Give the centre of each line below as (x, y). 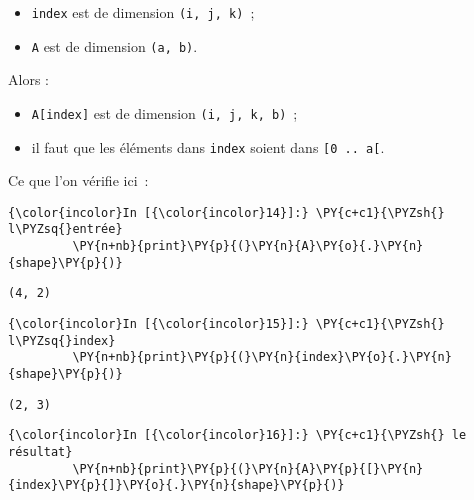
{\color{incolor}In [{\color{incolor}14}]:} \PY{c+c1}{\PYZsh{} (226, 212)
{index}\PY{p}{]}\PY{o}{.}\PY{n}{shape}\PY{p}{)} (176, 485)
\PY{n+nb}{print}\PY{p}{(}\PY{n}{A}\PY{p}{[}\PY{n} (248, 468)
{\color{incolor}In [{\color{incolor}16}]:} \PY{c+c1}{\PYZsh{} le (237, 435)
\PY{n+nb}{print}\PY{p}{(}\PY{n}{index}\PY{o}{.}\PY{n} (262, 357)
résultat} (40, 452)
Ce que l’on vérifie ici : (78, 180)
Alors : (28, 79)
